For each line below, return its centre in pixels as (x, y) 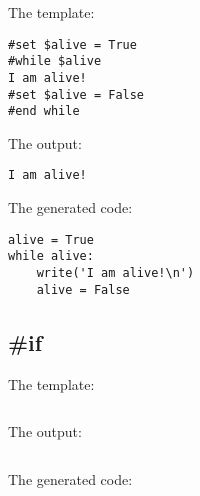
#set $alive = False (76, 94)
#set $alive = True (72, 44)
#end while (44, 111)
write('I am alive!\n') (115, 273)
